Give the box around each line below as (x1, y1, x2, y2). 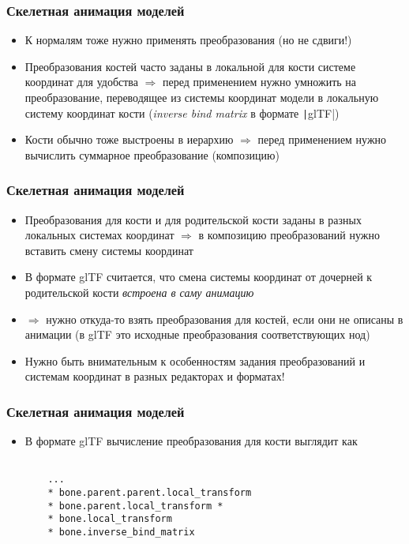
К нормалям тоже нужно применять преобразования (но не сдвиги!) (24, 32, 352, 48)
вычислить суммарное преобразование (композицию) (24, 146, 280, 163)
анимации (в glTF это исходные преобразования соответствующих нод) (24, 326, 370, 343)
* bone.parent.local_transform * (47, 500, 223, 512)
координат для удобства (24, 73, 138, 90)
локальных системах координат (24, 227, 174, 243)
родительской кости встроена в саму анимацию (24, 284, 254, 301)
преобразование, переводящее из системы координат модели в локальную (24, 89, 379, 105)
